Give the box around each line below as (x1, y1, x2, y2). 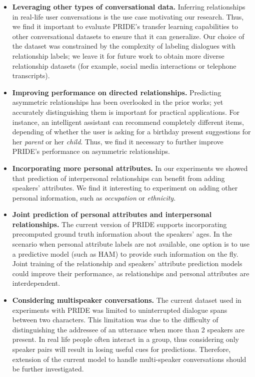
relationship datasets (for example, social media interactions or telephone (12, 60, 236, 71)
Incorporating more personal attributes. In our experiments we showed (12, 162, 248, 173)
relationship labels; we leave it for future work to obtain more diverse (12, 50, 224, 61)
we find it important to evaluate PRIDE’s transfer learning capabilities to (12, 21, 238, 32)
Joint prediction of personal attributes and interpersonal (12, 209, 212, 220)
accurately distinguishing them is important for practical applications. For (12, 106, 239, 117)
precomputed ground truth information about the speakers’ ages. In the (12, 229, 232, 239)
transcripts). (12, 70, 50, 81)
